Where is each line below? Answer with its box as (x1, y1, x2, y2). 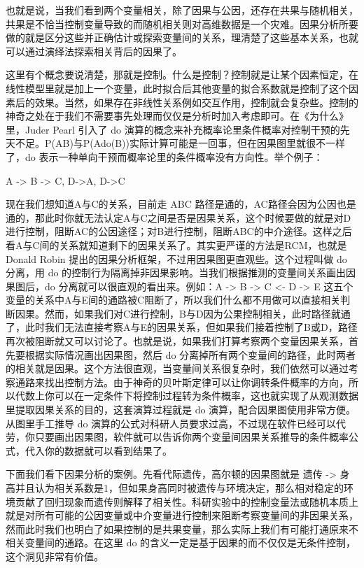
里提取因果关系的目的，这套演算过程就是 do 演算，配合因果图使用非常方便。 (6, 402, 356, 417)
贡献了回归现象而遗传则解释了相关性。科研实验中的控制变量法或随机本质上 (15, 494, 358, 509)
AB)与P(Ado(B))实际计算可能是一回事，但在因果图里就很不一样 (55, 136, 345, 150)
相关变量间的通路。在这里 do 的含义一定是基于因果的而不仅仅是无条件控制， (6, 535, 356, 550)
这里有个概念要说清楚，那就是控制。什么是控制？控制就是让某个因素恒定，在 (6, 67, 358, 82)
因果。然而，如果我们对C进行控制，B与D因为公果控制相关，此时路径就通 (15, 306, 351, 320)
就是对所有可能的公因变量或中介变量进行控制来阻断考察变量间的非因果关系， (6, 508, 358, 523)
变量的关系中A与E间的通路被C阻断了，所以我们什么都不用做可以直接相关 (6, 292, 341, 307)
